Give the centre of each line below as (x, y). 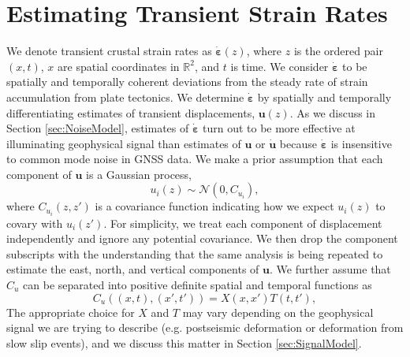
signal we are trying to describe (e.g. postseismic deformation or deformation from (205, 327)
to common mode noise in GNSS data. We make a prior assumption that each (195, 159)
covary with (35, 223)
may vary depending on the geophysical (278, 312)
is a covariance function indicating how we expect (214, 206)
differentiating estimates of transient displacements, (131, 112)
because (298, 143)
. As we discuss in (333, 112)
